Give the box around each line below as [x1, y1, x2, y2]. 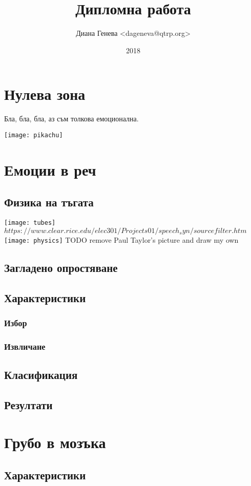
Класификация [4, 367, 78, 383]
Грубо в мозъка [4, 432, 106, 453]
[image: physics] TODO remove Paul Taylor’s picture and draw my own [4, 234, 239, 245]
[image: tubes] [4, 219, 56, 227]
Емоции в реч [4, 159, 96, 180]
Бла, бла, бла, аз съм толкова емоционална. [4, 113, 139, 124]
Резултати [4, 396, 53, 412]
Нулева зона [4, 83, 86, 104]
